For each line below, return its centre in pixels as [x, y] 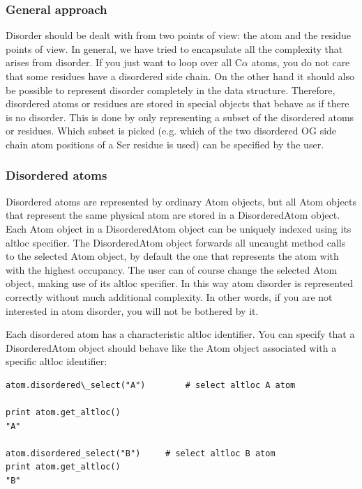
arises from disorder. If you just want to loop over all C [124, 62]
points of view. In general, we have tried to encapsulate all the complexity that [174, 48]
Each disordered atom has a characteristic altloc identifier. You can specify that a [180, 334]
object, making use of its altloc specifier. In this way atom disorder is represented [180, 283]
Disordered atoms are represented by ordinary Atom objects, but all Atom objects [181, 201]
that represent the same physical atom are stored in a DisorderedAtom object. [173, 215]
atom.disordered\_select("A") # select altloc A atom [151, 385]
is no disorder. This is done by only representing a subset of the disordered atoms [180, 117]
